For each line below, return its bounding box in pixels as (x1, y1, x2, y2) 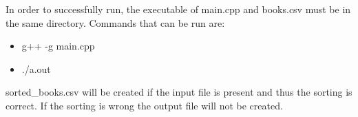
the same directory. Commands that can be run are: (6, 15, 225, 30)
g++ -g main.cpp (21, 39, 95, 53)
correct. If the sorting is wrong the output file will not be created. (6, 98, 283, 112)
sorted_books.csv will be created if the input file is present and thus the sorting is (6, 85, 352, 99)
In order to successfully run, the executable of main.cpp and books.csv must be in (6, 2, 351, 16)
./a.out (21, 61, 51, 76)
